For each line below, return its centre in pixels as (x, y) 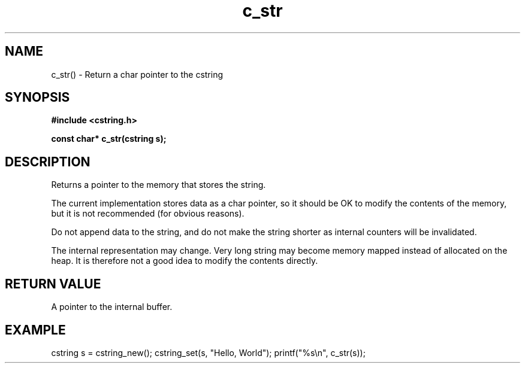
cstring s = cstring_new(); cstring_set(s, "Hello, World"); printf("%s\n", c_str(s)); (208, 352)
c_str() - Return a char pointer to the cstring (137, 74)
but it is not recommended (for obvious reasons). (148, 214)
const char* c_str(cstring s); (109, 139)
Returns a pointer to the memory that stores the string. (159, 185)
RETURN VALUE (53, 284)
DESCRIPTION (48, 162)
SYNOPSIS (37, 98)
